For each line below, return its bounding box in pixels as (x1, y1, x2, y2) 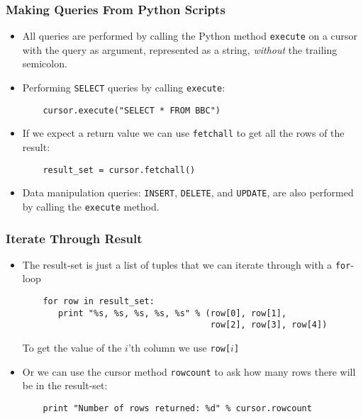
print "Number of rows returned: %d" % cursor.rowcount (43, 403, 312, 413)
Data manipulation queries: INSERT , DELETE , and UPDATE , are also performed (22, 185, 354, 200)
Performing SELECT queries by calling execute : (22, 80, 225, 95)
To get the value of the (22, 340, 122, 355)
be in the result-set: (22, 378, 108, 393)
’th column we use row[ (128, 340, 231, 355)
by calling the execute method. (22, 199, 160, 213)
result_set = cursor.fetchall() (43, 164, 196, 175)
